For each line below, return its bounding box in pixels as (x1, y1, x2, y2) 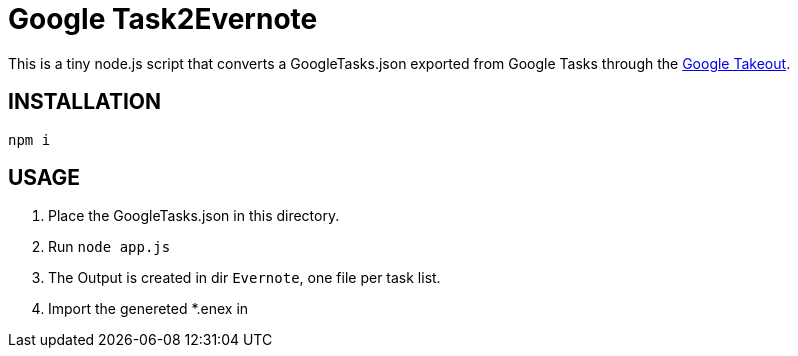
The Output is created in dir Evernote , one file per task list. (48, 269, 441, 287)
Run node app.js (48, 238, 171, 256)
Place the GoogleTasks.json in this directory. (48, 207, 340, 225)
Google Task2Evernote (8, 2, 318, 36)
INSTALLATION (8, 89, 161, 115)
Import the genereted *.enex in (48, 300, 249, 318)
